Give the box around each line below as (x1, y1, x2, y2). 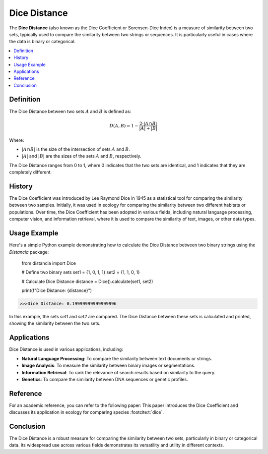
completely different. (9, 169, 52, 175)
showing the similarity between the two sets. (9, 320, 101, 327)
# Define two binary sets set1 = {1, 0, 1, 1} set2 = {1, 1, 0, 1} (21, 269, 140, 275)
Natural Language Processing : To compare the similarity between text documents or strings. (21, 355, 213, 361)
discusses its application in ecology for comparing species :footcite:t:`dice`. (9, 409, 164, 415)
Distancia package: (9, 249, 49, 255)
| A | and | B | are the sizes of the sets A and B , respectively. (21, 153, 141, 159)
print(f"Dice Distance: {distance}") (21, 287, 92, 293)
